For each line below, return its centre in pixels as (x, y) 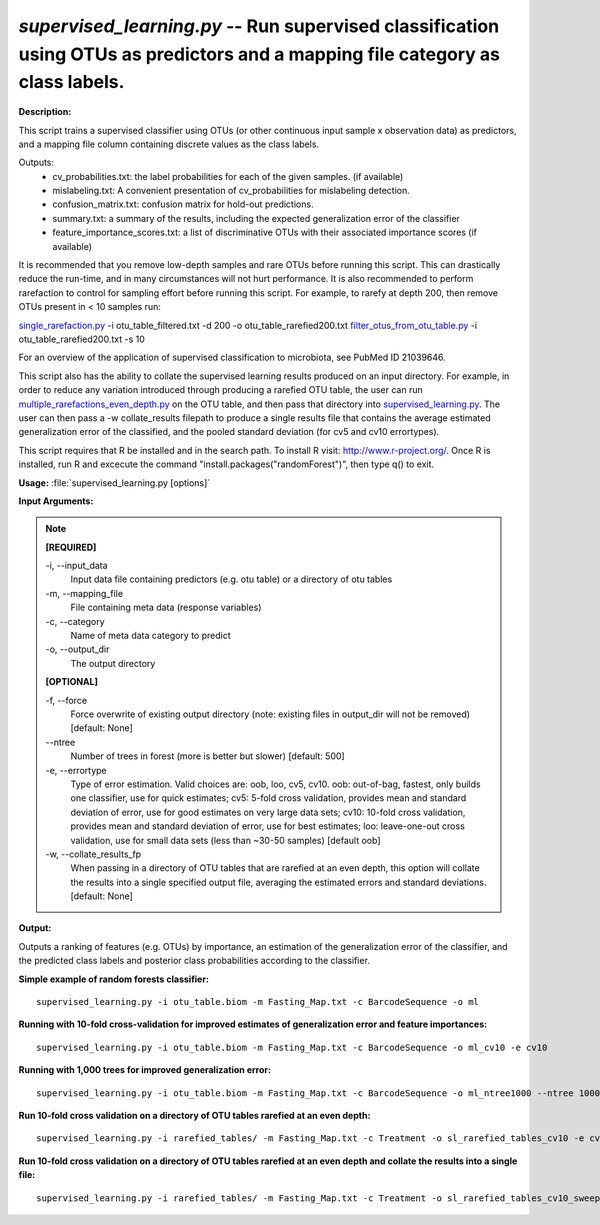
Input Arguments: (56, 501)
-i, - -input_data (77, 566)
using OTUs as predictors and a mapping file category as (259, 54)
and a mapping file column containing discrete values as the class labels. (169, 144)
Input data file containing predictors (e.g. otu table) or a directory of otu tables (231, 579)
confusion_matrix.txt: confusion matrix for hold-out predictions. (183, 204)
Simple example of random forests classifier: (114, 979)
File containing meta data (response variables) (166, 607)
